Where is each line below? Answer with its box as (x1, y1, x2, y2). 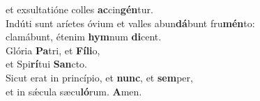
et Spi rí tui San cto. (6, 56, 87, 71)
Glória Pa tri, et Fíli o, (6, 42, 100, 57)
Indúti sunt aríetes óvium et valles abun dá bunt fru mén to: (6, 15, 255, 30)
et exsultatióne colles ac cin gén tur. (6, 2, 153, 16)
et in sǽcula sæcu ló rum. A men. (6, 84, 142, 98)
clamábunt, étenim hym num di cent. (6, 29, 162, 44)
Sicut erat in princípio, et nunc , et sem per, (6, 70, 193, 84)
